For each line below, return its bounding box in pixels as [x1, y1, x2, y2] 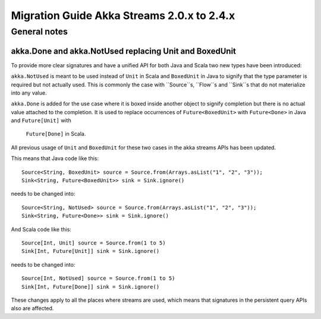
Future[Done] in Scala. [26, 130, 86, 137]
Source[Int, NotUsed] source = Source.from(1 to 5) [21, 275, 175, 282]
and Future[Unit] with [11, 117, 71, 124]
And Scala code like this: [11, 226, 71, 233]
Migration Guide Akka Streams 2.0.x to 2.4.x [11, 9, 235, 22]
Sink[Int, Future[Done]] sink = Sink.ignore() [21, 283, 160, 290]
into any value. [11, 89, 47, 96]
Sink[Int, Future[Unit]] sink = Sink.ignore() [21, 248, 160, 255]
